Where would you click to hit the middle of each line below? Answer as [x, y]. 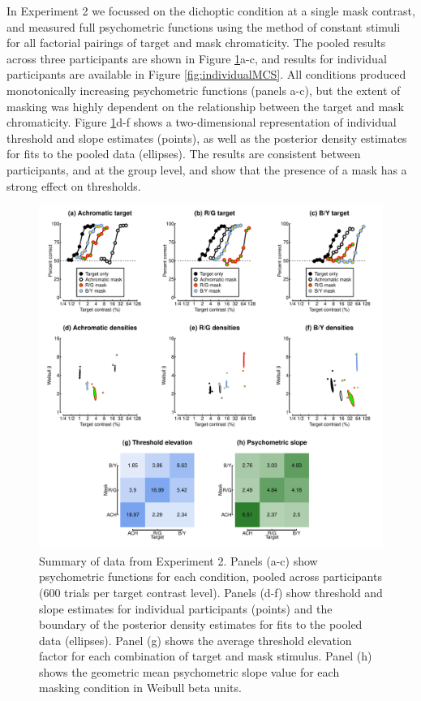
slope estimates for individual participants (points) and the [186, 608]
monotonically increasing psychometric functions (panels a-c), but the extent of [204, 90]
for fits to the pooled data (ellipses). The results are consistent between [184, 154]
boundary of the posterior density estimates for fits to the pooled [201, 624]
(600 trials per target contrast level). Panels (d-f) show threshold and [211, 592]
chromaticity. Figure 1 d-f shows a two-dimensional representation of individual [202, 122]
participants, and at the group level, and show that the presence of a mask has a [207, 169]
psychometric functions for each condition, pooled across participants [210, 576]
